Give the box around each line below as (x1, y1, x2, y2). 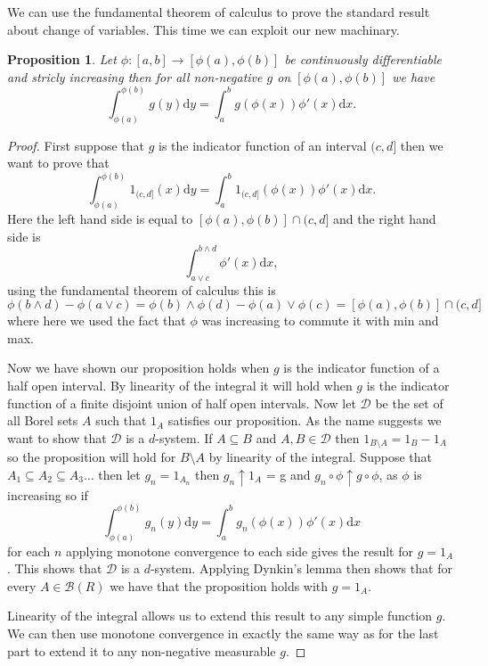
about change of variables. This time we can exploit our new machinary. (7, 20, 400, 38)
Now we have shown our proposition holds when (7, 358, 270, 377)
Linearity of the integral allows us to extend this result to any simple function (7, 606, 433, 625)
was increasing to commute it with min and (201, 311, 439, 330)
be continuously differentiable (284, 50, 443, 69)
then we (400, 136, 443, 154)
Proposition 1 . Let (7, 50, 117, 69)
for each (7, 541, 51, 560)
